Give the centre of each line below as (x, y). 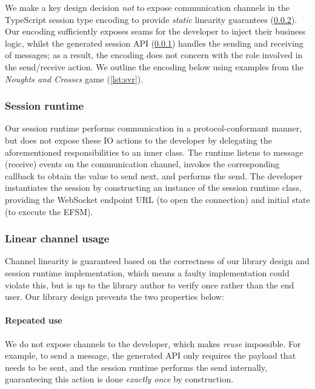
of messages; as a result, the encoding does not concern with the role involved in (154, 55)
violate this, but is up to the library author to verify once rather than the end (150, 284)
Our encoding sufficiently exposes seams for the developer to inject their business (155, 31)
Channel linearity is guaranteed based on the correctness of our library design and (157, 261)
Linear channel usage (57, 238)
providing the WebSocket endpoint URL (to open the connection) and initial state (157, 199)
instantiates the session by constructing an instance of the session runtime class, (153, 188)
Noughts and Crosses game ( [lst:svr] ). (74, 78)
